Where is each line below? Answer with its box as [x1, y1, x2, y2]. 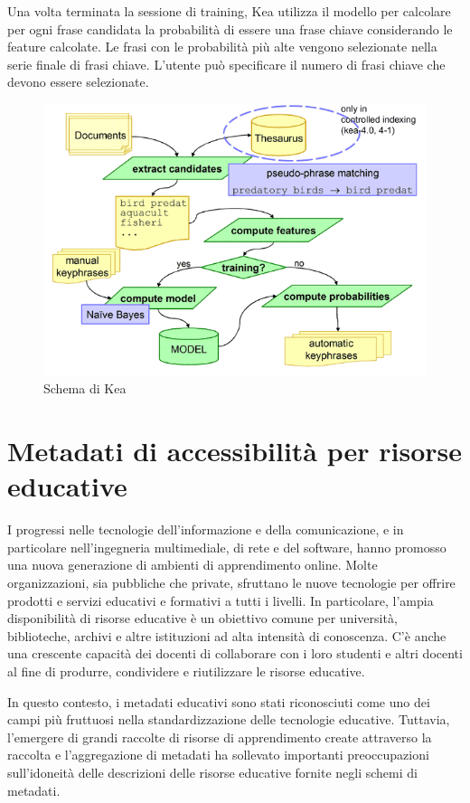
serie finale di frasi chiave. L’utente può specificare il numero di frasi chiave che [7, 54, 446, 73]
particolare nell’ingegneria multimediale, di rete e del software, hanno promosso [7, 537, 446, 556]
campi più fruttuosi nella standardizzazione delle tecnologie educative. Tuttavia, [7, 710, 450, 729]
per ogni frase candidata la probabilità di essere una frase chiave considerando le [7, 19, 453, 38]
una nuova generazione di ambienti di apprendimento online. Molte [7, 555, 378, 574]
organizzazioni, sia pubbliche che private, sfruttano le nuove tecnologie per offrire [7, 572, 456, 591]
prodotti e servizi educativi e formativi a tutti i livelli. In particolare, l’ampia [7, 590, 434, 609]
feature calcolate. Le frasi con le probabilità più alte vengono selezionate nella [7, 37, 437, 56]
